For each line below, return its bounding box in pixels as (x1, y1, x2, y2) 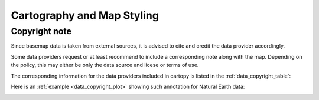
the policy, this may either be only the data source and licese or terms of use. (11, 62, 199, 69)
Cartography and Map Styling (11, 9, 159, 22)
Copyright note (11, 26, 72, 36)
